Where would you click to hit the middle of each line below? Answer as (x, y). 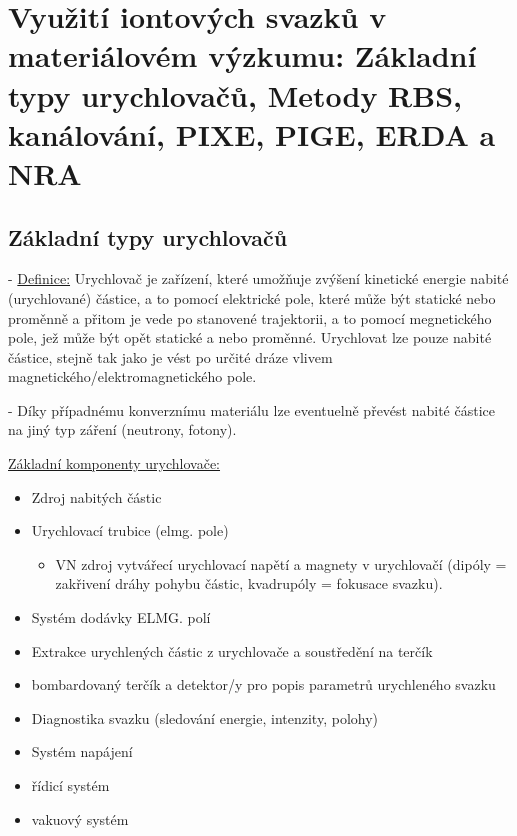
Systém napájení (82, 751)
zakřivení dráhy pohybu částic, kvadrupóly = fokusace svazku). (249, 583)
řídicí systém (70, 785)
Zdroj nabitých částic (96, 496)
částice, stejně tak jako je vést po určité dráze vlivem (170, 356)
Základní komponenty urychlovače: (114, 463)
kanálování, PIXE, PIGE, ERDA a (252, 133)
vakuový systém (80, 818)
